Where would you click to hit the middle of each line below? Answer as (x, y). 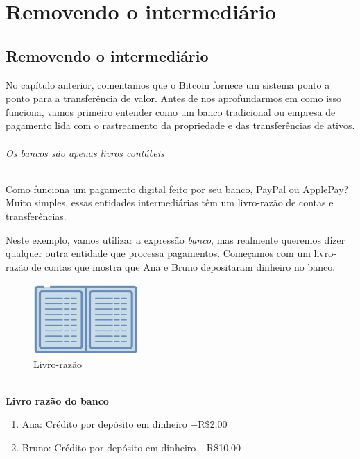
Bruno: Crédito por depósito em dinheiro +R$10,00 (131, 447)
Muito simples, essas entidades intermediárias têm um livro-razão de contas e (170, 202)
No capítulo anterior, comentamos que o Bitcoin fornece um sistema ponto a (168, 84)
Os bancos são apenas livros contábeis (85, 152)
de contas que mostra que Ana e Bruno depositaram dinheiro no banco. (183, 266)
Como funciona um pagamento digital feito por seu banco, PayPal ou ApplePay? (177, 189)
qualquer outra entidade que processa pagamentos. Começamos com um (158, 253)
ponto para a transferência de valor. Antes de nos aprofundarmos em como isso (174, 98)
